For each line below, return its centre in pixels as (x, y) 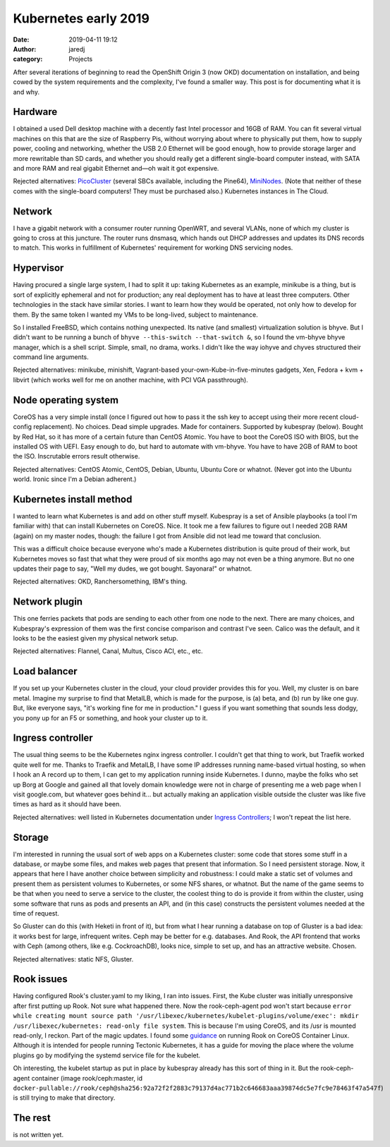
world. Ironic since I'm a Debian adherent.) (75, 479)
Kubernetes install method (73, 499)
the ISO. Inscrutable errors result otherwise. (77, 456)
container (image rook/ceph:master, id (87, 1078)
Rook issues (41, 979)
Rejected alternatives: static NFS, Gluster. (73, 959)
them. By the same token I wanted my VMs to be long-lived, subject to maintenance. (135, 315)
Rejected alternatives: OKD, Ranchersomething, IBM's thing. (100, 581)
